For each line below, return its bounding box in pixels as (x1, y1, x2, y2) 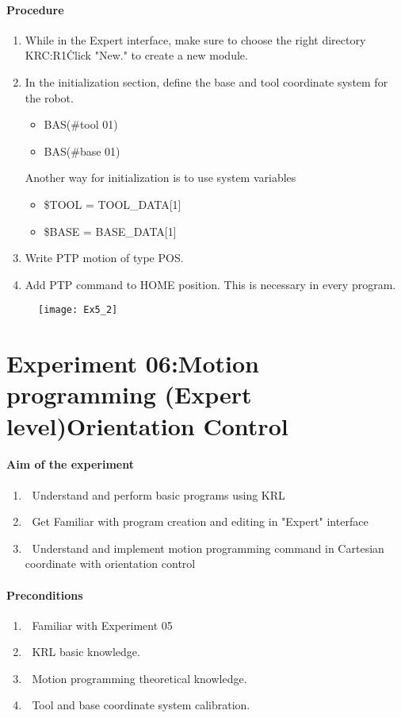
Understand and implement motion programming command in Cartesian (32, 539, 384, 556)
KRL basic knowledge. (32, 643, 140, 660)
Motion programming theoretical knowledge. (32, 670, 247, 686)
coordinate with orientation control (25, 555, 196, 572)
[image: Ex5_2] (38, 304, 118, 316)
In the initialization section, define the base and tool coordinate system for (25, 73, 388, 90)
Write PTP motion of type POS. (25, 249, 184, 266)
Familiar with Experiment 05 (32, 616, 173, 633)
